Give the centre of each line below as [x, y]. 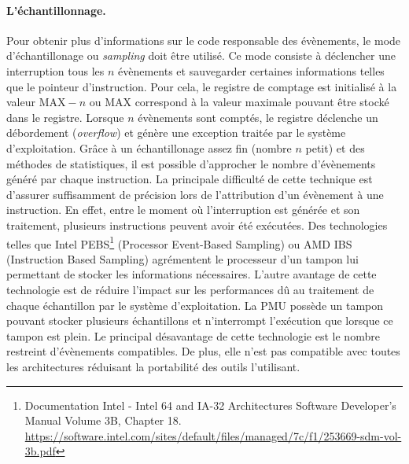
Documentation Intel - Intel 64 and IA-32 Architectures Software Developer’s [210, 405]
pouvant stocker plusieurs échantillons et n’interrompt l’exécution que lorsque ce [200, 320]
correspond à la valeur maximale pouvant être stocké [262, 102]
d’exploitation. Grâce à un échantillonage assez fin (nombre [149, 147]
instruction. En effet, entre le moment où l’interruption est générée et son [183, 210]
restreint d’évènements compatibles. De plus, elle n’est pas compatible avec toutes [203, 351]
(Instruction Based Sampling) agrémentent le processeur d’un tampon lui [182, 258]
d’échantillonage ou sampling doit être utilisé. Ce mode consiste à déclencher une [201, 55]
